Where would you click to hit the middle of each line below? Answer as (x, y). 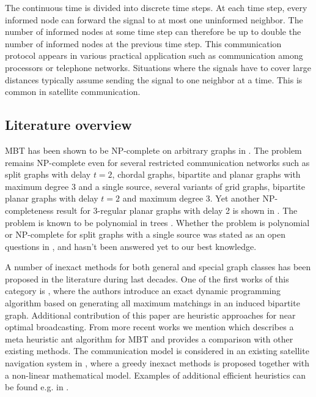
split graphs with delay (48, 174)
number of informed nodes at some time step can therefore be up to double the (153, 32)
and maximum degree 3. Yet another (191, 198)
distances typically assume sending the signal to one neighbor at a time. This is (154, 79)
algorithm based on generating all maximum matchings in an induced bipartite (152, 303)
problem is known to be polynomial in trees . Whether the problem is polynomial (157, 222)
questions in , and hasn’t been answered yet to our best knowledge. (131, 246)
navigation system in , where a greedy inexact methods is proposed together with (157, 363)
